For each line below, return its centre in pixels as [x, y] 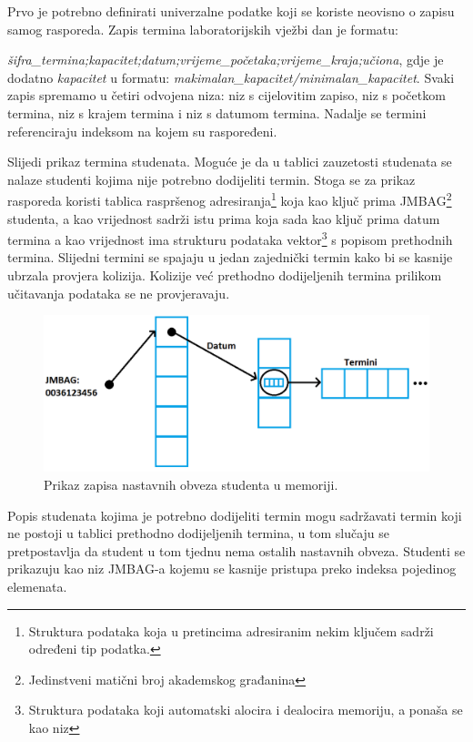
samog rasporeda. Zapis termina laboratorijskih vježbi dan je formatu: [203, 29]
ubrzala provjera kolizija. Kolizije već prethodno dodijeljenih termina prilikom [225, 275]
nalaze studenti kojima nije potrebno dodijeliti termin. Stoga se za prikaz [211, 179]
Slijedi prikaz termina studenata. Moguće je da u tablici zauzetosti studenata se [230, 162]
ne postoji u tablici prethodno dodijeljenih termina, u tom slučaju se [198, 533]
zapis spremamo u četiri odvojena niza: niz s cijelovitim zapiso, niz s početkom [226, 95]
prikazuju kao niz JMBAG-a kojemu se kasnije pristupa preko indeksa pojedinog [232, 569]
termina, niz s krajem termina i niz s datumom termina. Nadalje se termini [217, 112]
